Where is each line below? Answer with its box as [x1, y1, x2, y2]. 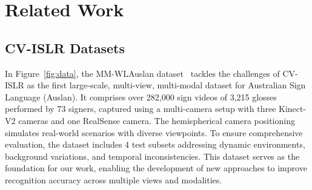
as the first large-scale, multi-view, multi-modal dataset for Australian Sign [27, 79, 306, 91]
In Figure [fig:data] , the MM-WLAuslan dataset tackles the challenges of [5, 67, 280, 79]
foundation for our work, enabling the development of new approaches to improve [5, 162, 307, 174]
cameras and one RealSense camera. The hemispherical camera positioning [18, 114, 295, 126]
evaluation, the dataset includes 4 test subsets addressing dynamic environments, [5, 138, 305, 151]
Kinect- [279, 102, 307, 115]
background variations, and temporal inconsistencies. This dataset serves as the [5, 149, 300, 162]
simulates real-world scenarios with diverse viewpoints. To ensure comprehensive [5, 126, 303, 139]
